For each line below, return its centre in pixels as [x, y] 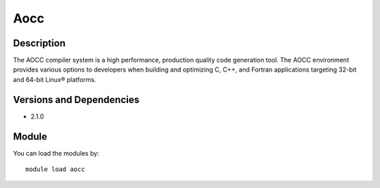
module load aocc [55, 169]
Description [39, 43]
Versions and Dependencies [76, 99]
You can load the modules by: [56, 153]
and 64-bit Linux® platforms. [55, 79]
